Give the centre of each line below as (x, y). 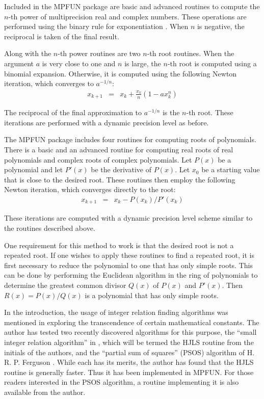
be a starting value (231, 169)
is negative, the (221, 26)
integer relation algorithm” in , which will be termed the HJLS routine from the (129, 342)
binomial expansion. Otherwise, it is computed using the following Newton (121, 73)
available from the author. (45, 392)
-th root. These (210, 112)
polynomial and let (34, 169)
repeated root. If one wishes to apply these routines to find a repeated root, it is (129, 255)
